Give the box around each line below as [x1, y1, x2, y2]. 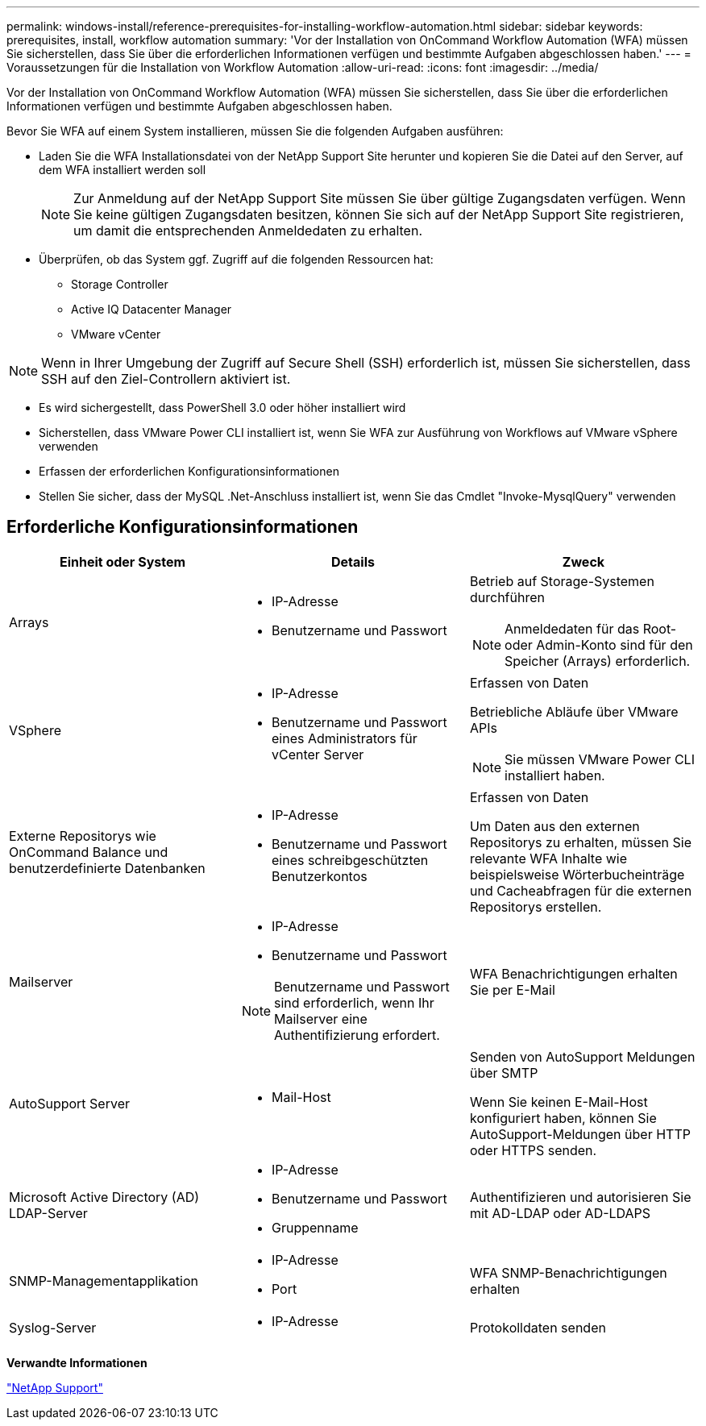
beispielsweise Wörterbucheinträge [469, 866, 685, 883]
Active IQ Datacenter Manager [71, 302, 232, 316]
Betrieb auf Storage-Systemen [469, 572, 654, 589]
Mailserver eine [274, 1010, 368, 1027]
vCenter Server [271, 746, 364, 763]
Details [331, 553, 375, 570]
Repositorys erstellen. [469, 898, 602, 915]
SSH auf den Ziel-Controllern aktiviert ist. [41, 371, 291, 387]
